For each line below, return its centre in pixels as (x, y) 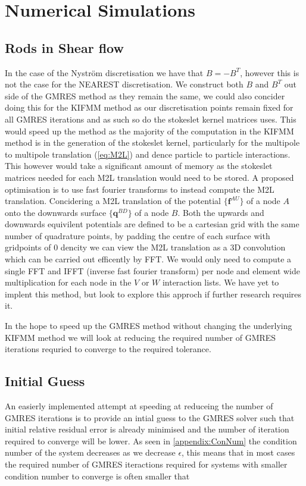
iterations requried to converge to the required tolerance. (108, 349)
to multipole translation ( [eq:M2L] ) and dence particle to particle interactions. (148, 154)
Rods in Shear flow (64, 47)
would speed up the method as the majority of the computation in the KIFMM (149, 131)
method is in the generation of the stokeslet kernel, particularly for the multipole (152, 142)
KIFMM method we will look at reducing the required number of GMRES (140, 337)
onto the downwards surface (56, 212)
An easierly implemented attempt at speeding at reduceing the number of (139, 406)
